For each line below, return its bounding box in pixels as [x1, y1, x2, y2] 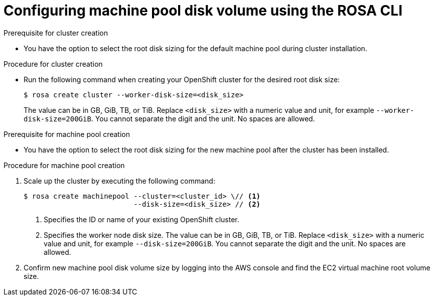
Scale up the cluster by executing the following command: [24, 176, 215, 185]
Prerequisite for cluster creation [4, 28, 108, 37]
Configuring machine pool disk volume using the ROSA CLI [4, 2, 402, 19]
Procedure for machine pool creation [4, 161, 125, 170]
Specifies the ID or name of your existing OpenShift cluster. [44, 215, 239, 224]
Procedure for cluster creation [4, 59, 103, 68]
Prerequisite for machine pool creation [4, 129, 130, 138]
